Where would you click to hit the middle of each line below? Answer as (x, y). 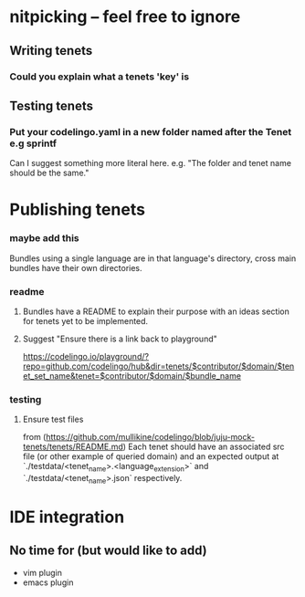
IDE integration (67, 517)
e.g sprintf (33, 143)
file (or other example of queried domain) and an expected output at (151, 456)
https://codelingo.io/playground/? (85, 356)
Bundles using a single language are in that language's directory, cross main (153, 258)
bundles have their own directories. (76, 267)
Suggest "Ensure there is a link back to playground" (120, 339)
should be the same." (49, 173)
